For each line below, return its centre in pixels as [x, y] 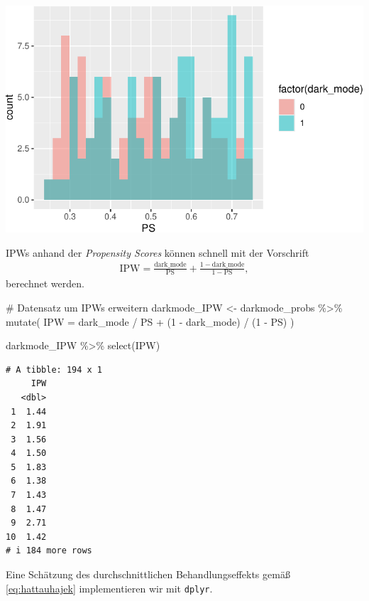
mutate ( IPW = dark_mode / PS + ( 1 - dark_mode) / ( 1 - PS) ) [150, 321]
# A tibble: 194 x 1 [54, 369]
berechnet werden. [45, 283]
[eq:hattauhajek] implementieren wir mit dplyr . [109, 588]
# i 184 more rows [49, 551]
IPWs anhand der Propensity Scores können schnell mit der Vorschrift [158, 252]
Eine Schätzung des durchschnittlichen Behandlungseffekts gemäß [148, 574]
